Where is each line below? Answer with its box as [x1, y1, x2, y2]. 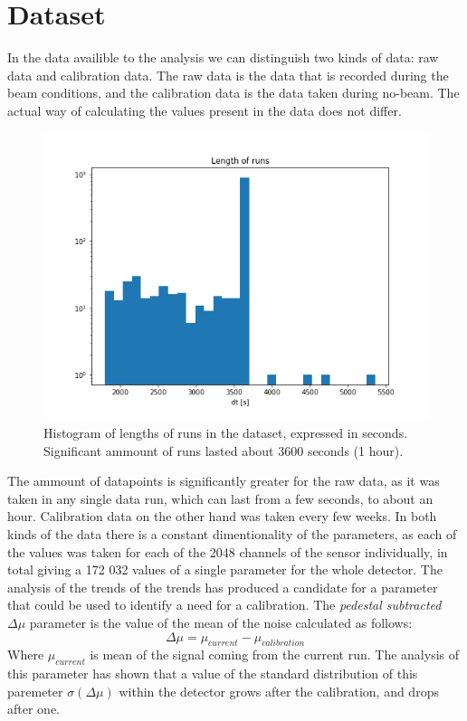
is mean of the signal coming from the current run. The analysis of [90, 645, 460, 664]
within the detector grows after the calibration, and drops [119, 681, 439, 700]
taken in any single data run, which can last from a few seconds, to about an [7, 489, 434, 508]
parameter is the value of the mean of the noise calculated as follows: [29, 613, 413, 632]
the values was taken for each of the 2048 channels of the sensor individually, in [7, 542, 448, 561]
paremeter [7, 681, 63, 700]
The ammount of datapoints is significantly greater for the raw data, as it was [7, 471, 440, 490]
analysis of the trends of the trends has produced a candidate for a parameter [7, 577, 438, 596]
